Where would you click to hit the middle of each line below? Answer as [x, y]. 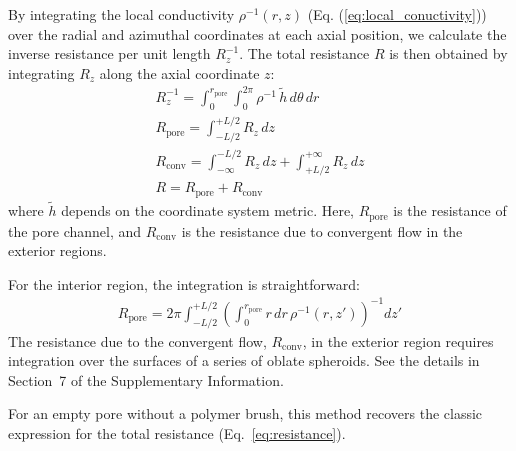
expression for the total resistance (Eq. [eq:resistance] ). [177, 433]
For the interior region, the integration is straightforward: [184, 283]
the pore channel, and [75, 230]
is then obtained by [448, 53]
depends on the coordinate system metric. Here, [207, 210]
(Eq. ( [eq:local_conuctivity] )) [397, 14]
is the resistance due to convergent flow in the [322, 230]
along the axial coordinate [179, 72]
